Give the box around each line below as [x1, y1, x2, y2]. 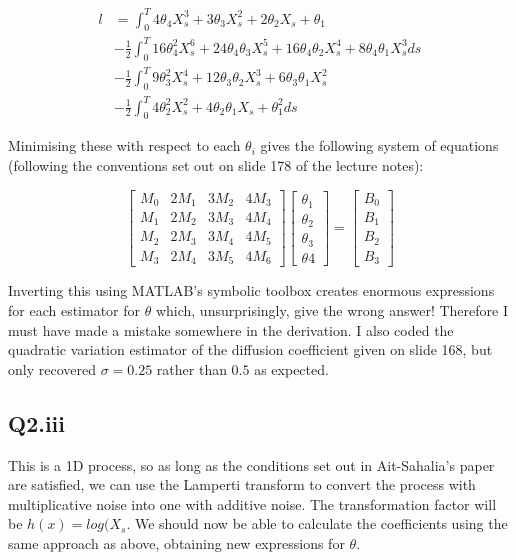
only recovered [8, 358, 96, 379]
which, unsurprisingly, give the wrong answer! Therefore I [155, 300, 508, 321]
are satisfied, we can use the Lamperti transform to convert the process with [8, 474, 476, 495]
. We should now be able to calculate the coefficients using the [126, 513, 508, 534]
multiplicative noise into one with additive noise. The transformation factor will [8, 493, 497, 514]
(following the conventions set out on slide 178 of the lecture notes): [8, 154, 424, 175]
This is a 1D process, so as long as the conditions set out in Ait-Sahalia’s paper [8, 454, 495, 475]
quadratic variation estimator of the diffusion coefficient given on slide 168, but [8, 339, 493, 360]
